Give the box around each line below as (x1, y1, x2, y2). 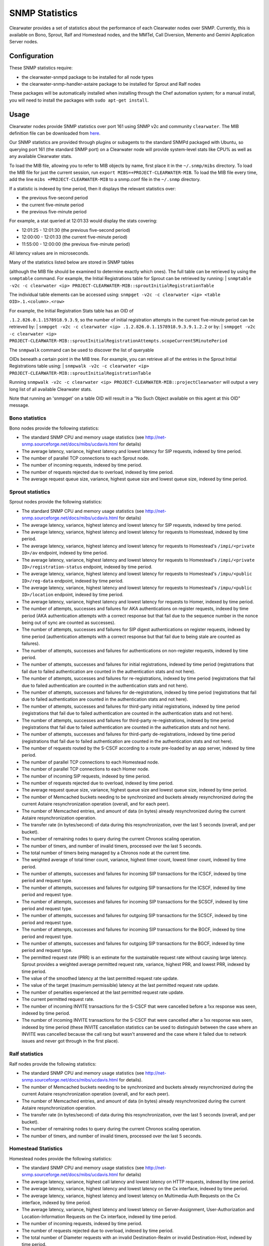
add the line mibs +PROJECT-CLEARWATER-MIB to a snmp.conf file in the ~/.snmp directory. (9, 176, 201, 182)
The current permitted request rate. (21, 996, 95, 1002)
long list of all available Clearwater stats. (9, 386, 92, 392)
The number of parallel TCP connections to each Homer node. (21, 766, 149, 772)
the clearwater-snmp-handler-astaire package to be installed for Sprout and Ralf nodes (21, 81, 201, 87)
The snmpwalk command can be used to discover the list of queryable (9, 347, 154, 353)
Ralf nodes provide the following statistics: (9, 1061, 97, 1067)
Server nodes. (9, 39, 38, 45)
